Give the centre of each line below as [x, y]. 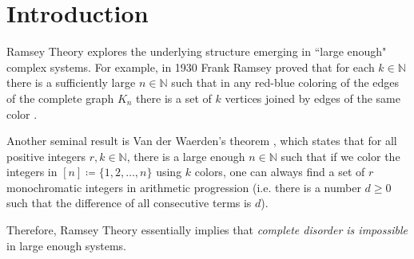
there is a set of [174, 98]
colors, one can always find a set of [280, 172]
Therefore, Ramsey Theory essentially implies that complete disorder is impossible [207, 230]
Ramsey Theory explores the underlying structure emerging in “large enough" [197, 51]
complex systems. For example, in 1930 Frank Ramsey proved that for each [191, 67]
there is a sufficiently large [71, 82]
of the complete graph [60, 98]
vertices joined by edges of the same [312, 98]
